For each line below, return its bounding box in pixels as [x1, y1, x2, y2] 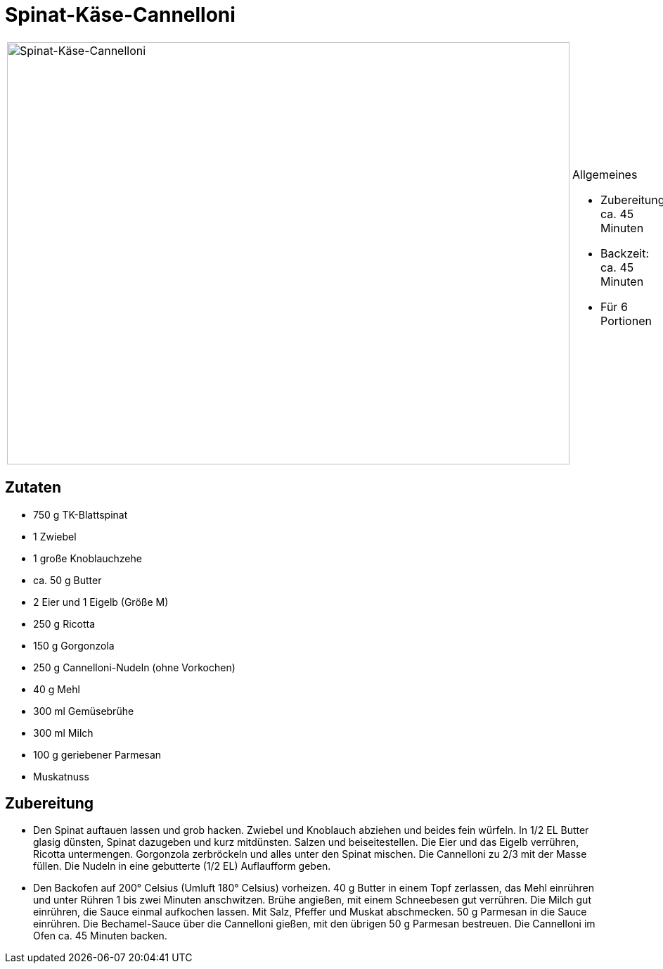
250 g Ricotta [33, 617, 96, 630]
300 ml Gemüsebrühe [33, 704, 134, 717]
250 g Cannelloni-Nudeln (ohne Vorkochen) [33, 661, 236, 673]
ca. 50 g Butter [33, 574, 102, 586]
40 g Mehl [33, 683, 80, 695]
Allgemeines [572, 167, 638, 182]
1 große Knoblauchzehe [33, 552, 142, 564]
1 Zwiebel [33, 530, 77, 543]
